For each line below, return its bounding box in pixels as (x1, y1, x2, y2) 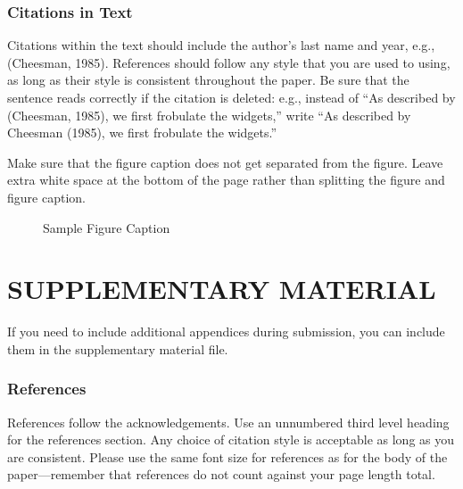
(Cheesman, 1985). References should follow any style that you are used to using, (7, 53, 451, 71)
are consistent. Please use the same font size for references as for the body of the (7, 447, 448, 466)
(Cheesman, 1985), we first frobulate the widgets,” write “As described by (7, 105, 411, 124)
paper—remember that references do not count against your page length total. (7, 465, 435, 484)
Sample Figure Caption (43, 218, 170, 236)
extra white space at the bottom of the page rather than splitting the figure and (7, 170, 445, 189)
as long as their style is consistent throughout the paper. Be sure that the (7, 70, 409, 89)
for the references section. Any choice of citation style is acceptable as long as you (7, 430, 455, 449)
